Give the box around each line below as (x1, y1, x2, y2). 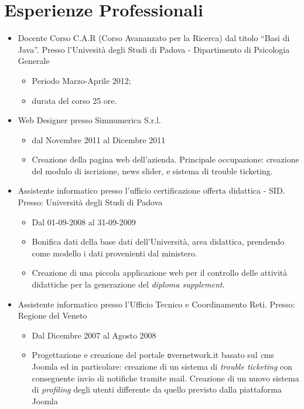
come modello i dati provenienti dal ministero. (32, 246, 197, 259)
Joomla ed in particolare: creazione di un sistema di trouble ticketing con (32, 360, 293, 373)
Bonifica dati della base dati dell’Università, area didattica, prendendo (32, 235, 285, 248)
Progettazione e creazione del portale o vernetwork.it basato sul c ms (32, 349, 274, 361)
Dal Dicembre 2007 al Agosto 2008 (32, 329, 156, 341)
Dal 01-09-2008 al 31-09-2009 (32, 215, 136, 228)
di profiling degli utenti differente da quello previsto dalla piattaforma (32, 383, 282, 396)
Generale (18, 55, 50, 67)
